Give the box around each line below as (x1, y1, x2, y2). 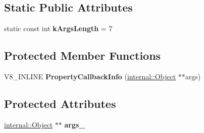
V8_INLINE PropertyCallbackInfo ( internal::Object (4, 71, 176, 81)
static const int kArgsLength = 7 (4, 23, 113, 34)
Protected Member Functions (4, 48, 161, 63)
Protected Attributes (4, 95, 116, 111)
